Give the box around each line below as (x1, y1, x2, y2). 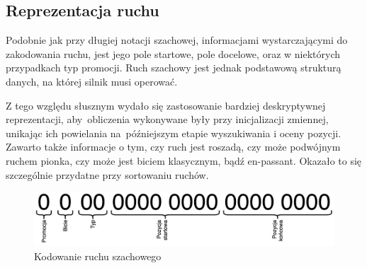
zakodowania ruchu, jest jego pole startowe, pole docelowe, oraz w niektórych (6, 46, 340, 61)
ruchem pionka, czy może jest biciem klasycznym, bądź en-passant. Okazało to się (6, 153, 362, 168)
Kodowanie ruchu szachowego (34, 248, 162, 263)
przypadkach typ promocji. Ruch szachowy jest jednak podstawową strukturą (6, 60, 341, 75)
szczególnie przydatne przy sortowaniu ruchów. (6, 167, 209, 182)
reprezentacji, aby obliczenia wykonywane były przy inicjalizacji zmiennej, (6, 112, 329, 127)
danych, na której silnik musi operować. (6, 74, 178, 88)
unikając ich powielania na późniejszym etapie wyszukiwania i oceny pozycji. (6, 125, 341, 140)
